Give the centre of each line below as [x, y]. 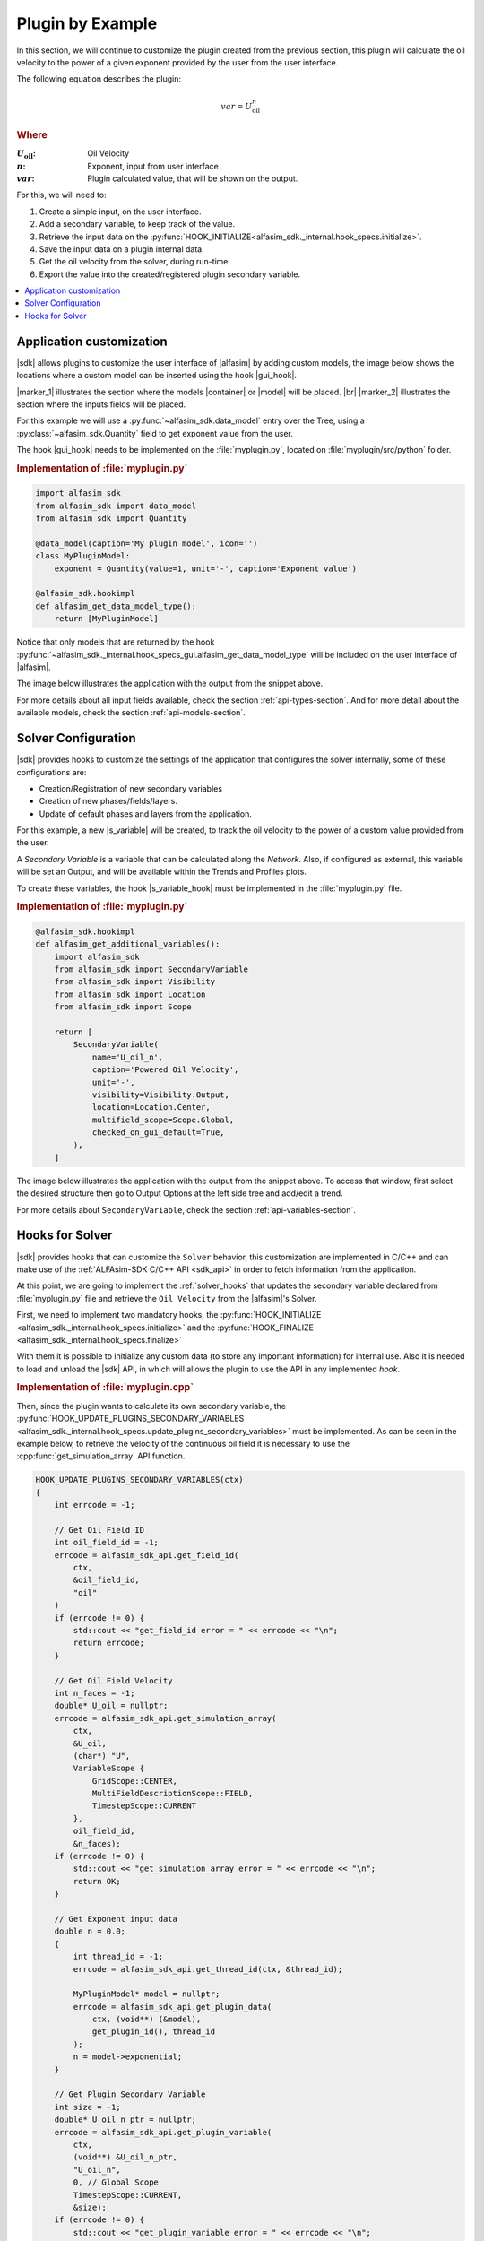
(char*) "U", [102, 1756]
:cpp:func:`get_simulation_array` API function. [101, 1456]
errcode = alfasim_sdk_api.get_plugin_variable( [163, 2132]
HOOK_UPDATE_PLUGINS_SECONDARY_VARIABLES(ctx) [139, 1480]
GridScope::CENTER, [135, 1781]
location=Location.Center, [151, 1108]
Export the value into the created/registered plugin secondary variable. [169, 274]
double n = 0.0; [90, 1931]
